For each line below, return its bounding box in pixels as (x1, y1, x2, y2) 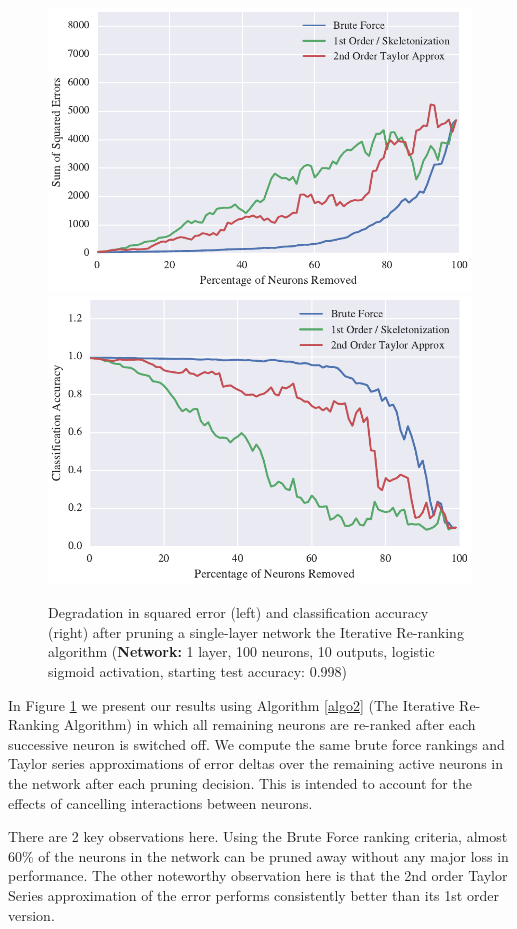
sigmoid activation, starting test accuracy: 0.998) (48, 660, 347, 681)
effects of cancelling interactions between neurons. (8, 792, 313, 813)
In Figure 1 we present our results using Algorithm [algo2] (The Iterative (8, 694, 455, 715)
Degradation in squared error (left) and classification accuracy (48, 602, 429, 623)
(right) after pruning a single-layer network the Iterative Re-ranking (48, 621, 464, 642)
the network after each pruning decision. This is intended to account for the (8, 772, 472, 793)
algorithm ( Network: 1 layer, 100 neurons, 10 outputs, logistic (48, 641, 435, 662)
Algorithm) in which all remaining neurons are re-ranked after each (63, 714, 476, 735)
